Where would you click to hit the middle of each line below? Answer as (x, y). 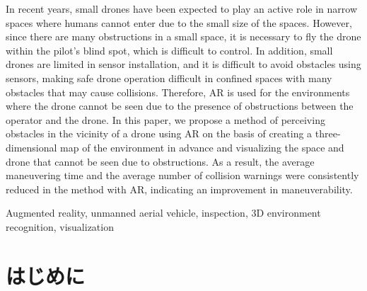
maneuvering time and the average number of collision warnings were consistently (182, 175)
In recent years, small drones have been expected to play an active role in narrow (182, 8)
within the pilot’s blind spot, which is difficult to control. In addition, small (169, 50)
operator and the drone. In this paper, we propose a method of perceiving (165, 119)
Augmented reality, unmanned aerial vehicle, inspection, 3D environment (163, 213)
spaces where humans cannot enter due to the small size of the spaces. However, (179, 22)
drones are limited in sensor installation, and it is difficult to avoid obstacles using (183, 64)
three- (328, 133)
